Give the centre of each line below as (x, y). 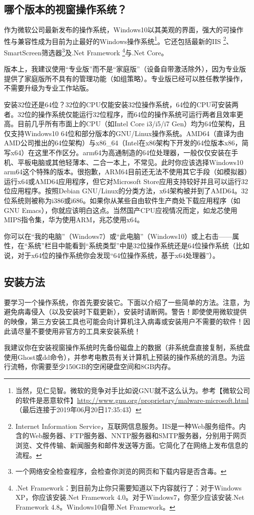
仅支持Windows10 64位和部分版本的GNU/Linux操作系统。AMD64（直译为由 (124, 133)
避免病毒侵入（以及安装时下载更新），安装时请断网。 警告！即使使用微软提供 (125, 312)
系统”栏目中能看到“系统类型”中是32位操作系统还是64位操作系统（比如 (138, 246)
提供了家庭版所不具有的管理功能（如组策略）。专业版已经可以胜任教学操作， (125, 78)
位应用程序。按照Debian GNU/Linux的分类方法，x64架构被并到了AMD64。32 (126, 191)
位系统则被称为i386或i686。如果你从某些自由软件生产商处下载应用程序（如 (122, 200)
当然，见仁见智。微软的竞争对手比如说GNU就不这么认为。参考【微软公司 (133, 390)
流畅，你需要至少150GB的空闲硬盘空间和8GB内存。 (93, 366)
